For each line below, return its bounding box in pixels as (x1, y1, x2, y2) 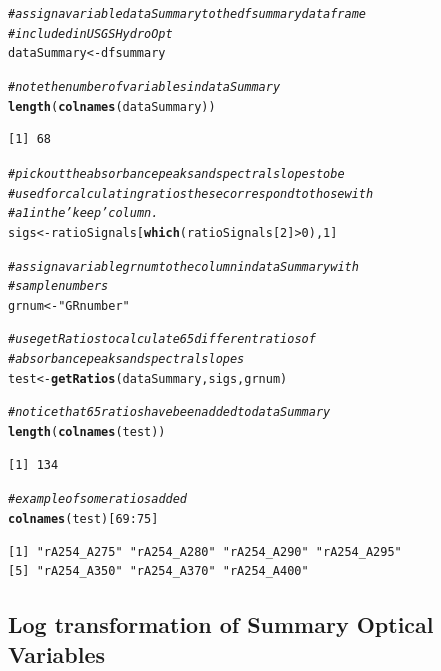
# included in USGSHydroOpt (8, 26, 173, 41)
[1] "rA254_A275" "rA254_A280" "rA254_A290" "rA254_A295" (8, 544, 402, 559)
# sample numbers (8, 279, 109, 294)
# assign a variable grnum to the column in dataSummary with (8, 259, 359, 274)
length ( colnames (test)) (8, 425, 166, 440)
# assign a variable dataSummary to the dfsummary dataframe (8, 7, 367, 21)
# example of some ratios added (8, 492, 188, 507)
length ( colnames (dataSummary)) (8, 99, 216, 114)
